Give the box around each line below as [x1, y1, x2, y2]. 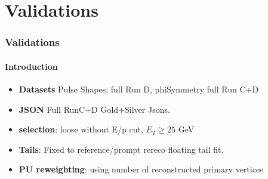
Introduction [5, 60, 58, 72]
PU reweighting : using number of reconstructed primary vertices [19, 163, 263, 175]
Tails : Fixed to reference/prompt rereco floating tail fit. [19, 143, 224, 155]
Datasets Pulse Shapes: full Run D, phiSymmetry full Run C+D [19, 83, 259, 95]
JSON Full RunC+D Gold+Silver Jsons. [19, 103, 170, 115]
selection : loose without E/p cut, [19, 123, 143, 135]
